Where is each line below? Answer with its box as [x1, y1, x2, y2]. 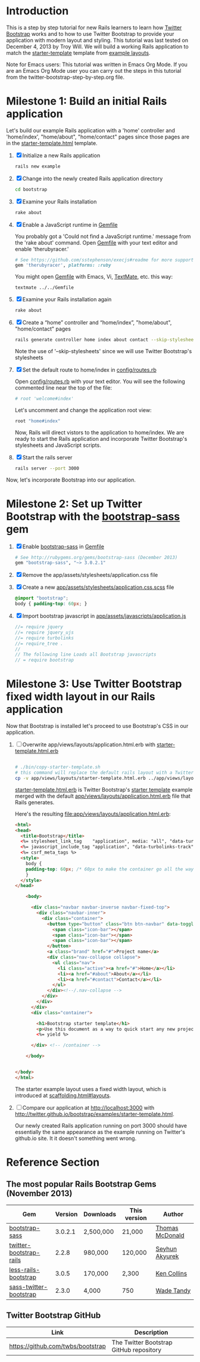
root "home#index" [14, 418, 61, 424]
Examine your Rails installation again [22, 296, 112, 303]
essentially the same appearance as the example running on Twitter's [14, 1128, 186, 1135]
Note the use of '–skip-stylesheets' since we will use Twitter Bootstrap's [14, 348, 192, 354]
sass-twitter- [9, 1283, 48, 1291]
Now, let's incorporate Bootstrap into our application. [6, 476, 136, 483]
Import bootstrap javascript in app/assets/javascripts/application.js [22, 613, 186, 620]
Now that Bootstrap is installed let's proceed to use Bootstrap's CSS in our [6, 722, 189, 730]
